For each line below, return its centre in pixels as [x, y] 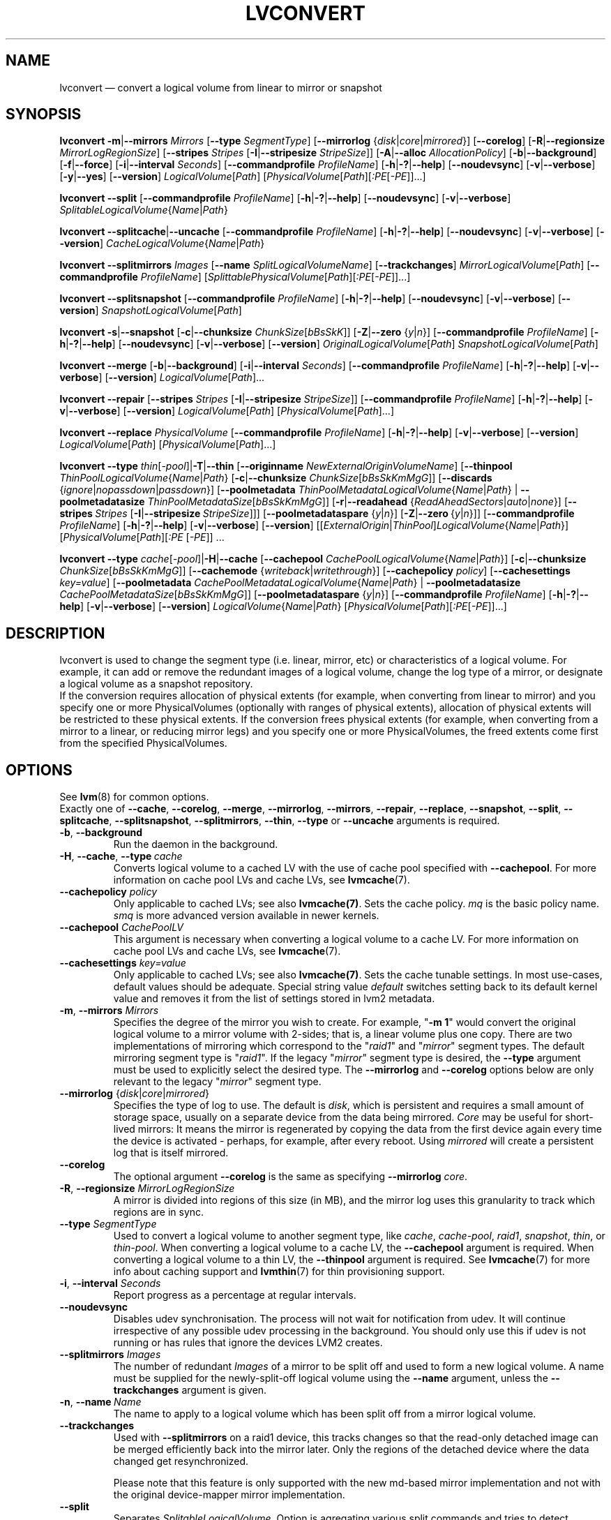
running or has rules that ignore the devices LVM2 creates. [248, 1343]
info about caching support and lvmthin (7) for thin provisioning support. [279, 1272]
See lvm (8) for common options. [134, 797]
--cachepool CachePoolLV [121, 927]
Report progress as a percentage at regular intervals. [235, 1295]
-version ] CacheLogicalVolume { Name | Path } [162, 244]
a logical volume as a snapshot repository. [156, 684]
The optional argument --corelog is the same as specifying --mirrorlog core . [291, 1177]
